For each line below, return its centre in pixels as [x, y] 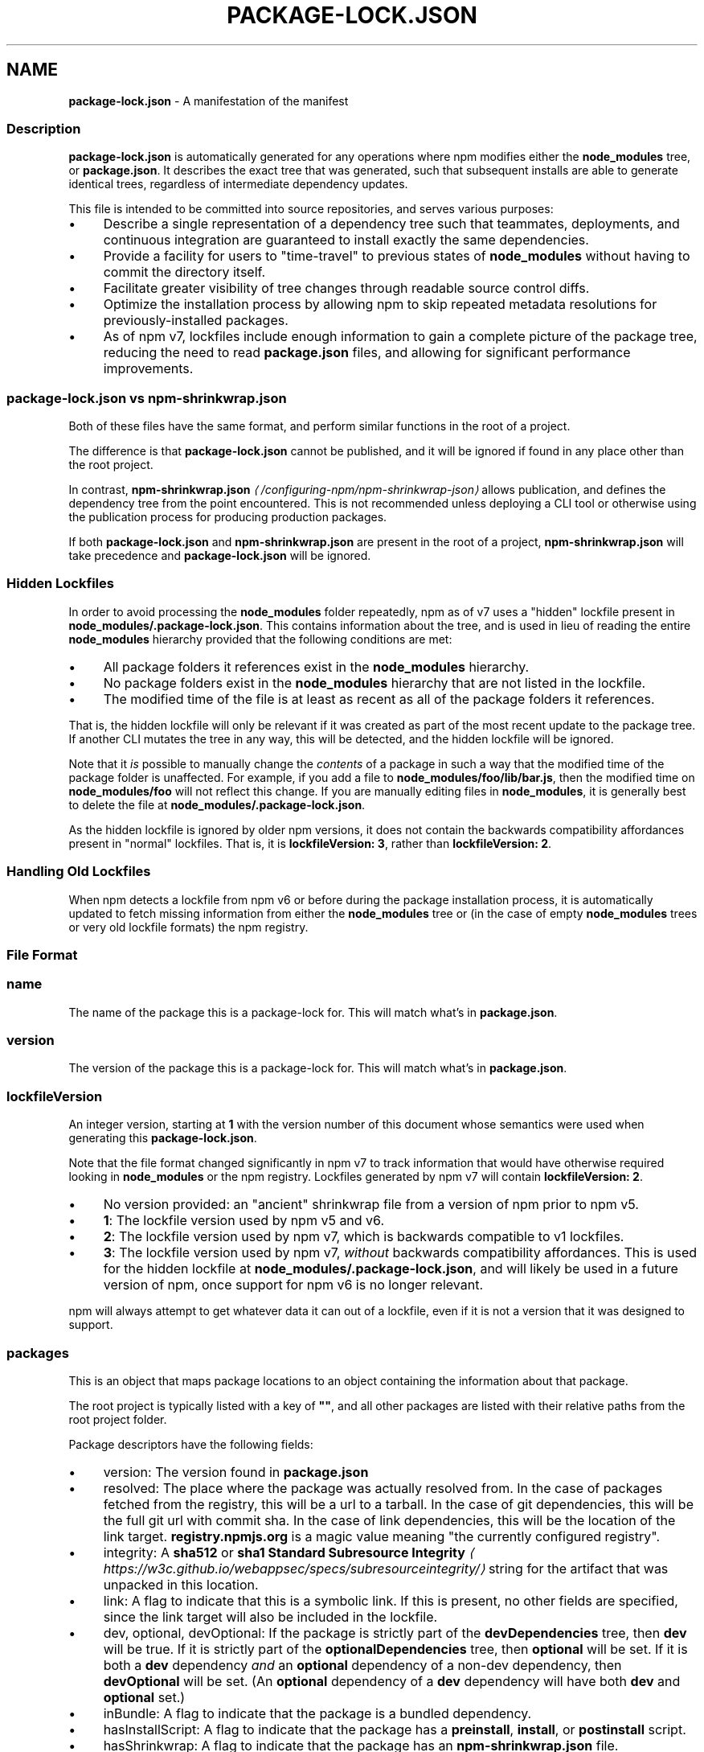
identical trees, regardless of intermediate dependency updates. [238, 184]
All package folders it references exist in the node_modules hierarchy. [316, 666]
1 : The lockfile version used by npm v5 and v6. [244, 1221]
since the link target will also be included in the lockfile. [270, 1616]
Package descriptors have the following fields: [191, 1444]
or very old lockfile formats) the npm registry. [188, 927]
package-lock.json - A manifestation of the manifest [209, 101]
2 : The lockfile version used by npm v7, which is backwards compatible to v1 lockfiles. [364, 1237]
